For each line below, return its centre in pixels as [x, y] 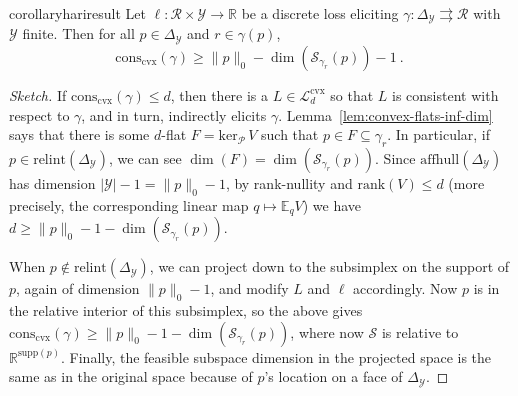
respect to [39, 114]
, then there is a [219, 94]
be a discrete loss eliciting [320, 13]
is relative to [420, 331]
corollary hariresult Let [77, 13]
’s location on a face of [333, 376]
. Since [395, 157]
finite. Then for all [78, 33]
